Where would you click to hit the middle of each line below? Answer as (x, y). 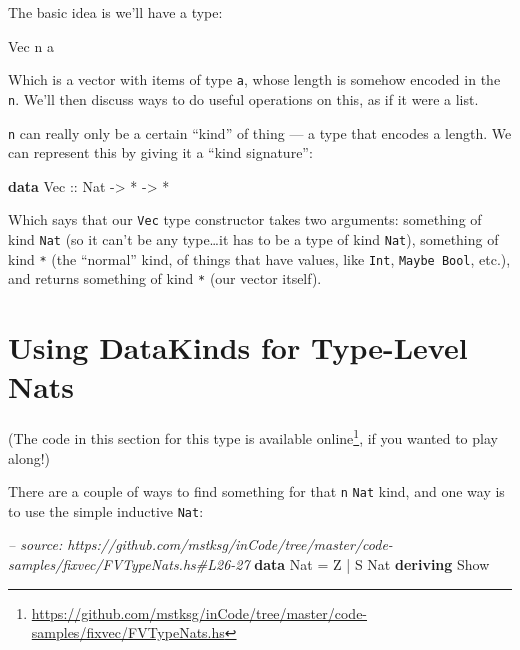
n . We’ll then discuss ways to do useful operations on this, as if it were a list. (243, 98)
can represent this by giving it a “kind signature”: (160, 152)
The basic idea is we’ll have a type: (115, 12)
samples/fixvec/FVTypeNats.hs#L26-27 (129, 564)
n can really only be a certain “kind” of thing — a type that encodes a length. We (260, 132)
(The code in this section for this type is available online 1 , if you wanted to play (253, 436)
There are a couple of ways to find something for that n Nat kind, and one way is (256, 491)
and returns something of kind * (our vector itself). (165, 278)
